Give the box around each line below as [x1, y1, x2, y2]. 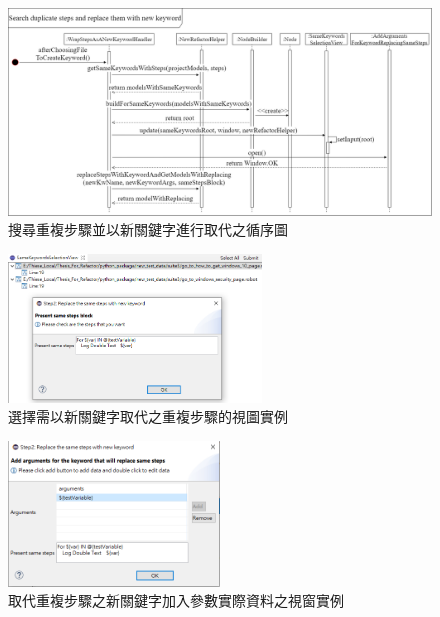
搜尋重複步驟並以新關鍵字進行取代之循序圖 [8, 219, 288, 240]
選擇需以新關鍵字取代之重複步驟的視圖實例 [8, 406, 288, 427]
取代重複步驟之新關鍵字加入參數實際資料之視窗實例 [8, 590, 344, 611]
